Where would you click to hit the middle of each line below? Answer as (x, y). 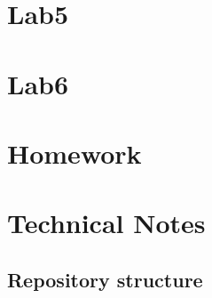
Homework (75, 153)
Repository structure (105, 279)
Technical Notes (106, 223)
